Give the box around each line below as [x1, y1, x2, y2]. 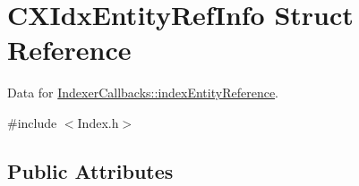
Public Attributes [7, 156, 174, 184]
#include [7, 113, 57, 131]
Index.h [77, 113, 119, 131]
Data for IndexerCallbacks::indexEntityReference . [7, 83, 278, 102]
